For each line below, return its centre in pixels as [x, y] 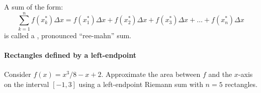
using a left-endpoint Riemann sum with [141, 84]
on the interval [27, 84]
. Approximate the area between [151, 74]
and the [220, 74]
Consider [18, 74]
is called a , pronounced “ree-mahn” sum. [68, 35]
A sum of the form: [34, 7]
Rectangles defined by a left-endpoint [70, 55]
